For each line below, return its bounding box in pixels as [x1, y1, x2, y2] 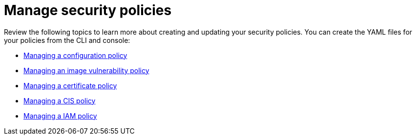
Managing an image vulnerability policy [23, 66, 149, 75]
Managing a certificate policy [23, 81, 117, 90]
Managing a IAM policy [23, 111, 97, 120]
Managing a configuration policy [23, 51, 127, 60]
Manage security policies [4, 2, 172, 19]
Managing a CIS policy [23, 96, 96, 105]
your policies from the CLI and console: [4, 36, 130, 44]
